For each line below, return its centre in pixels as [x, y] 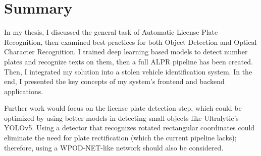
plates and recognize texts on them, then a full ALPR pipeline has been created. [128, 61]
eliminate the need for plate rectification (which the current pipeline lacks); [120, 138]
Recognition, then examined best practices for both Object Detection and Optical [130, 42]
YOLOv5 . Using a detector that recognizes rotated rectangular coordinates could [129, 128]
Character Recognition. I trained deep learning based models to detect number [126, 52]
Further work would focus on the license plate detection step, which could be [123, 108]
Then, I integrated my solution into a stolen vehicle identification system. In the [128, 71]
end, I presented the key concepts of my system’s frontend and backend [114, 81]
